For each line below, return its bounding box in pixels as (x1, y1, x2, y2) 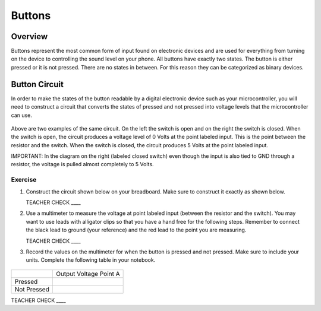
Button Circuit (11, 79, 64, 89)
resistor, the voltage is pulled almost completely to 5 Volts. (11, 161, 154, 168)
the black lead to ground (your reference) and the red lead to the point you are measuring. (26, 226, 247, 234)
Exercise (11, 176, 37, 184)
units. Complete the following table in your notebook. (26, 256, 156, 264)
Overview (11, 31, 48, 42)
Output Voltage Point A (55, 269, 120, 278)
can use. (11, 112, 33, 119)
